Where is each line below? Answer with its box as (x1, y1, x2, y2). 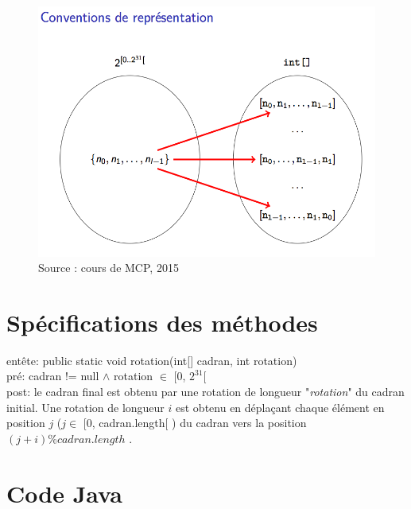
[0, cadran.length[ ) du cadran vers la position (83, 414, 307, 431)
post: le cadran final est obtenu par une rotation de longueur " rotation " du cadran (6, 383, 405, 399)
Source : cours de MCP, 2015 (38, 259, 179, 276)
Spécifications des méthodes (6, 305, 318, 338)
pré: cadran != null (6, 367, 99, 384)
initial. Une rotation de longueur (6, 398, 165, 415)
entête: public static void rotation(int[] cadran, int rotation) (6, 352, 297, 368)
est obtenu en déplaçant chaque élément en (176, 398, 385, 415)
